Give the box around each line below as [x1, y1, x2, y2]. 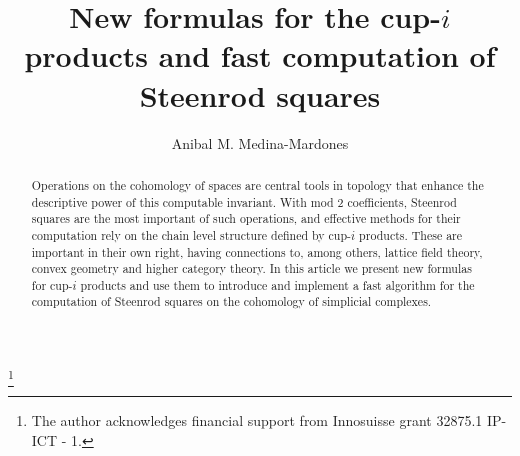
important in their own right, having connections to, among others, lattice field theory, [31, 243, 483, 260]
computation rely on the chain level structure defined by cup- [31, 226, 352, 243]
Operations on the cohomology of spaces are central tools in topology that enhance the [31, 176, 484, 193]
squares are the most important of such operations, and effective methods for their [31, 210, 461, 227]
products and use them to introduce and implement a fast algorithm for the [80, 276, 475, 293]
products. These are [359, 226, 463, 243]
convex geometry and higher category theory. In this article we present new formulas [31, 260, 472, 277]
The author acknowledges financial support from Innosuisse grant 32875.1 [31, 410, 483, 431]
